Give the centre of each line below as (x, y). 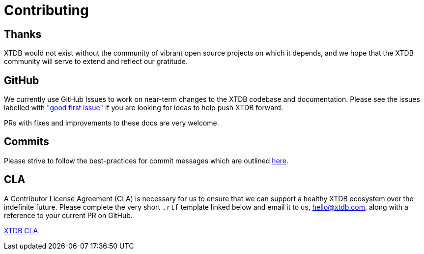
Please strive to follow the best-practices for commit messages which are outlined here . (146, 160)
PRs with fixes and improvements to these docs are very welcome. (112, 123)
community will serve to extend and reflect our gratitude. (96, 62)
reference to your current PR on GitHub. (68, 215)
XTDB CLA (21, 230)
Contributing (46, 10)
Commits (27, 142)
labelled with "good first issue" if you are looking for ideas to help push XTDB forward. (143, 108)
